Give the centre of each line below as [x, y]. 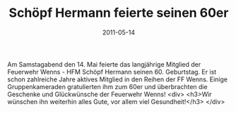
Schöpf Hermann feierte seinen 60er [119, 13]
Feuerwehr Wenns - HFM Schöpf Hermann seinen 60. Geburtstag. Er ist [112, 72]
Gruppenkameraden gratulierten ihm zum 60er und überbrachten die [107, 86]
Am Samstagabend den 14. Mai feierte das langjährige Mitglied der [104, 64]
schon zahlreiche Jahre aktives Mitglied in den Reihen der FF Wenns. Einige [118, 79]
